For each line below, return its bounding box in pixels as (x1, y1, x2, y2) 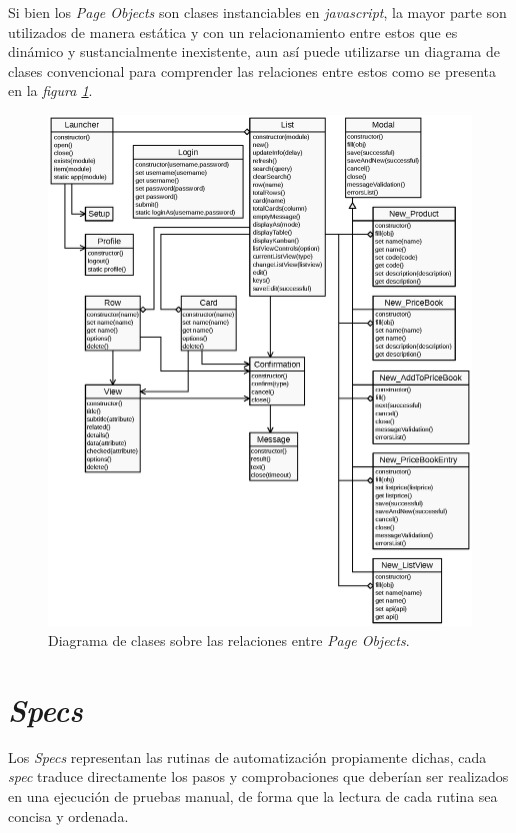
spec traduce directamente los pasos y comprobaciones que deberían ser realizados (8, 766, 509, 787)
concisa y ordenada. (8, 805, 129, 826)
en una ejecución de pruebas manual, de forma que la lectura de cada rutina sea (8, 785, 498, 806)
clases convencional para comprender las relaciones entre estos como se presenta (8, 60, 497, 81)
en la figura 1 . (8, 80, 93, 101)
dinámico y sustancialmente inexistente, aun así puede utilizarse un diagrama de (8, 41, 501, 62)
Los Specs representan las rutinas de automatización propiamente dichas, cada (8, 746, 487, 767)
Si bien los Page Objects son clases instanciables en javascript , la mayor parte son (8, 2, 507, 22)
